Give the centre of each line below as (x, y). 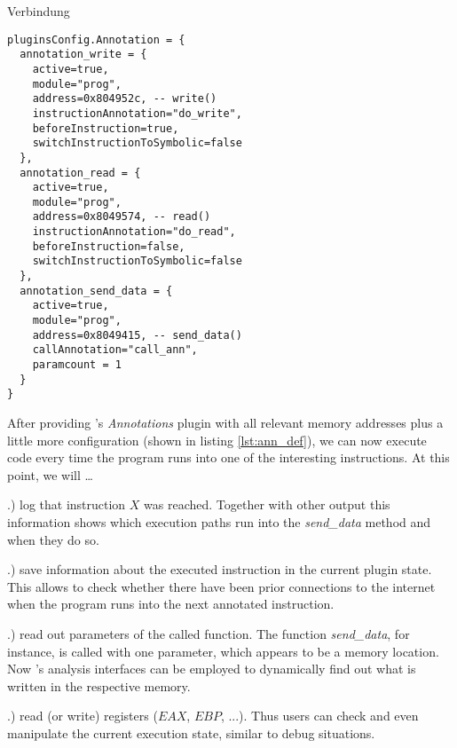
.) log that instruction (67, 504)
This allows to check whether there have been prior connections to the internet (221, 586)
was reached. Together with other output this (267, 504)
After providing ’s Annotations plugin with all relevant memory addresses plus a (225, 422)
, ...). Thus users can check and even (319, 716)
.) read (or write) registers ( (83, 716)
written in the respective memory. (99, 685)
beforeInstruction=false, (109, 246)
